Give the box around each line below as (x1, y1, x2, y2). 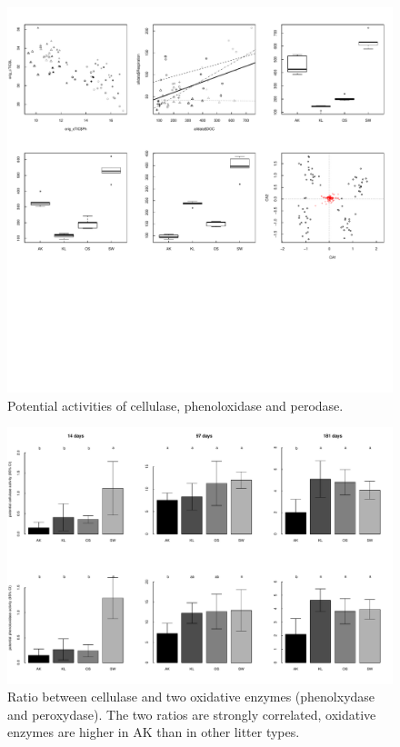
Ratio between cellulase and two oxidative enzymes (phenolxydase (7, 687, 375, 706)
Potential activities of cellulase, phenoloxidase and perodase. (7, 395, 344, 414)
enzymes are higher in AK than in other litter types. (7, 722, 300, 742)
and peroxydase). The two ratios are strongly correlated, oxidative (7, 704, 376, 723)
